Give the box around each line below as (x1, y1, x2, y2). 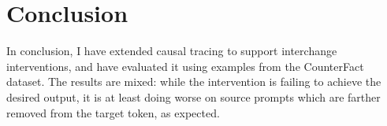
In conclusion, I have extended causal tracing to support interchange (6, 43, 337, 59)
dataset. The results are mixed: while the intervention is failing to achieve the (6, 73, 381, 90)
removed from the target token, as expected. (6, 104, 220, 120)
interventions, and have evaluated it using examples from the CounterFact (6, 57, 364, 74)
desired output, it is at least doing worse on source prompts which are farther (6, 88, 381, 105)
